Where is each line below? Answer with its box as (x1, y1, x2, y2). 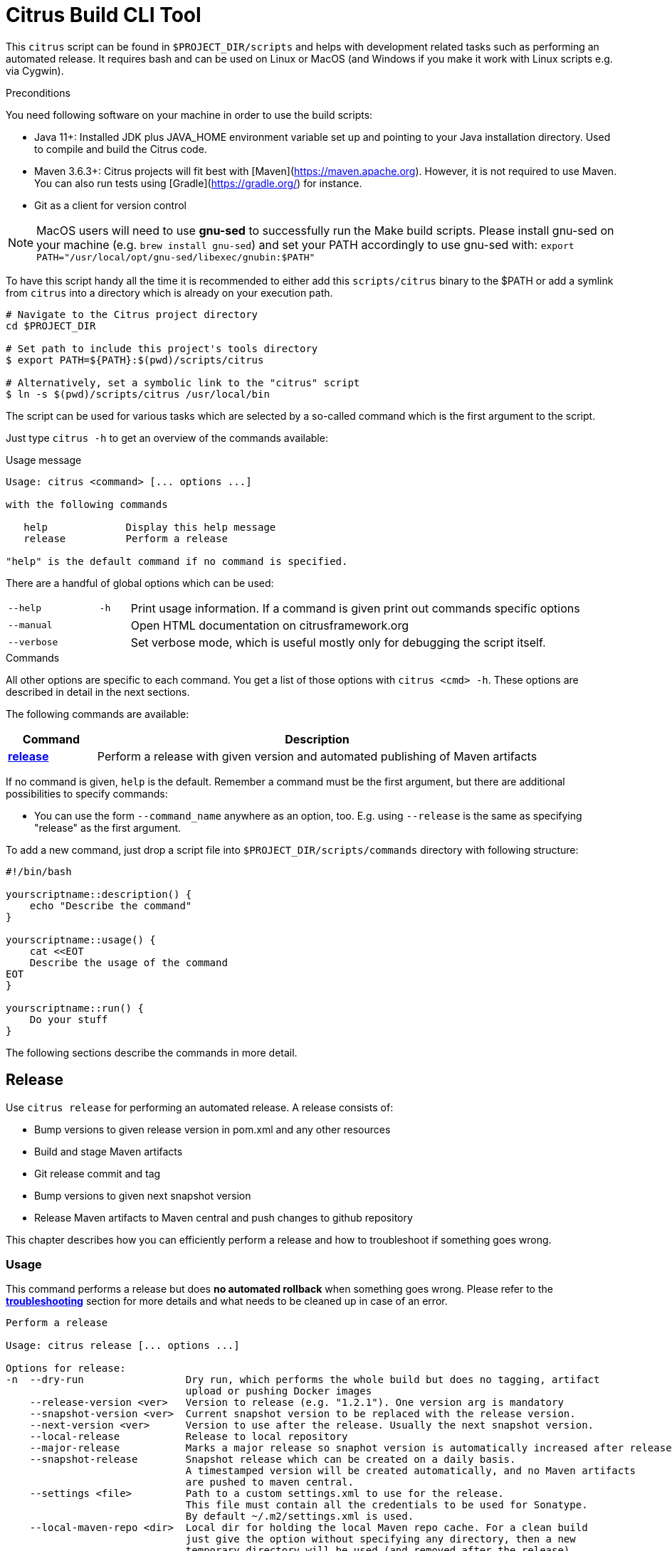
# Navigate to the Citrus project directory (6, 308, 258, 320)
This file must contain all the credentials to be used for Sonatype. (185, 1499, 588, 1511)
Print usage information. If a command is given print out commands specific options (130, 600, 580, 615)
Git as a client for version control (34, 198, 187, 211)
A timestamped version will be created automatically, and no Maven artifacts (185, 1465, 636, 1477)
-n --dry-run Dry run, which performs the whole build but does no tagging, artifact (6, 1374, 600, 1386)
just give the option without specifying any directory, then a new (185, 1533, 576, 1545)
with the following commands (6, 498, 168, 510)
